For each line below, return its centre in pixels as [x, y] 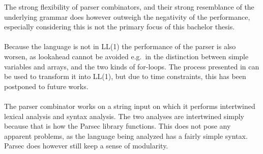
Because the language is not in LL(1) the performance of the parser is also [120, 46]
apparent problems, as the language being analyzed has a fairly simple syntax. [126, 136]
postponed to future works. [46, 86]
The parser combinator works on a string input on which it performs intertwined [130, 106]
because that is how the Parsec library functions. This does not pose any [118, 126]
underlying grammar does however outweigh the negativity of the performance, [127, 16]
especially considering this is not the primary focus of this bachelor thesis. [120, 27]
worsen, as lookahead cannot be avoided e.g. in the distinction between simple [126, 56]
